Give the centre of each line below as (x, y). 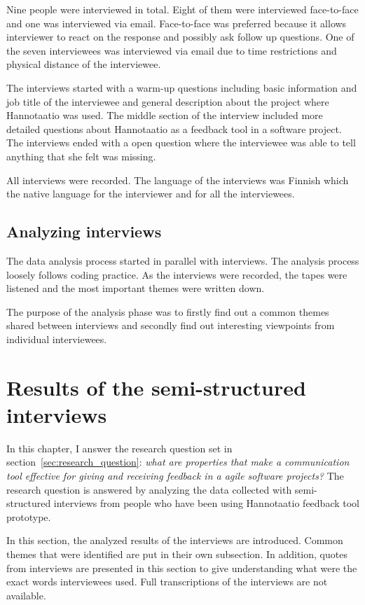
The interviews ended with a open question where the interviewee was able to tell (181, 142)
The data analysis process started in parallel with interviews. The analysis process (183, 260)
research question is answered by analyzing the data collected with (149, 489)
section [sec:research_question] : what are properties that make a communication (178, 462)
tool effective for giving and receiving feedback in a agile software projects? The (175, 475)
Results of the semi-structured (156, 387)
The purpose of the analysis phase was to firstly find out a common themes (168, 311)
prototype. (29, 516)
